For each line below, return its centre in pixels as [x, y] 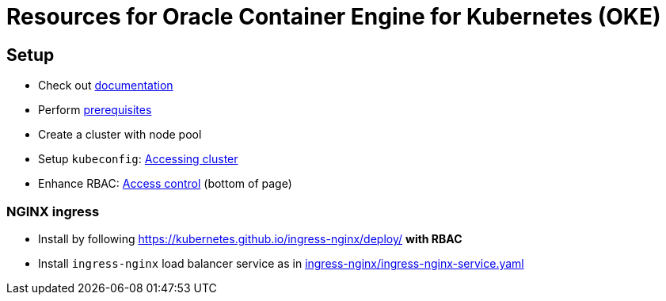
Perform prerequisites [95, 110]
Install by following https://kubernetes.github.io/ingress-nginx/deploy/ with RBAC [250, 238]
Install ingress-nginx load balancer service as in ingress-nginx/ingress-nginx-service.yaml [281, 263]
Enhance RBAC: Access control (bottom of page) [165, 184]
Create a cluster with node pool [120, 135]
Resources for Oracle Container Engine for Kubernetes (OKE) [334, 17]
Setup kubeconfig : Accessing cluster [138, 159]
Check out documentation [106, 86]
